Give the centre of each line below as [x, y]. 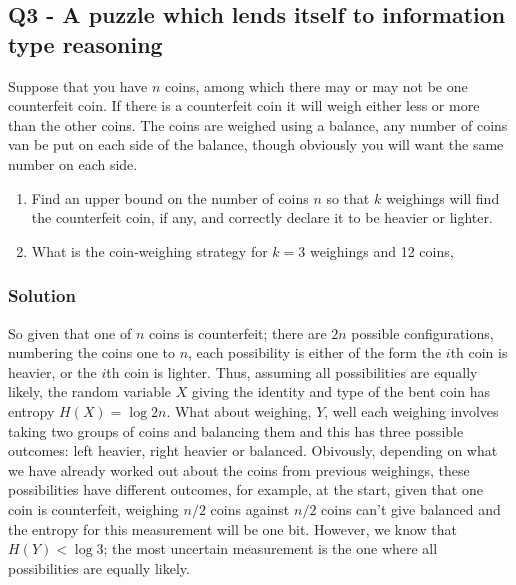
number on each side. [73, 163]
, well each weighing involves [411, 410]
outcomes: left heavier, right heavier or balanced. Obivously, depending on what [253, 450]
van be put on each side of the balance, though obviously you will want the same [256, 144]
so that [348, 197]
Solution [42, 295]
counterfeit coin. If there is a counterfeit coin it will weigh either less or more [244, 105]
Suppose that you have [78, 85]
